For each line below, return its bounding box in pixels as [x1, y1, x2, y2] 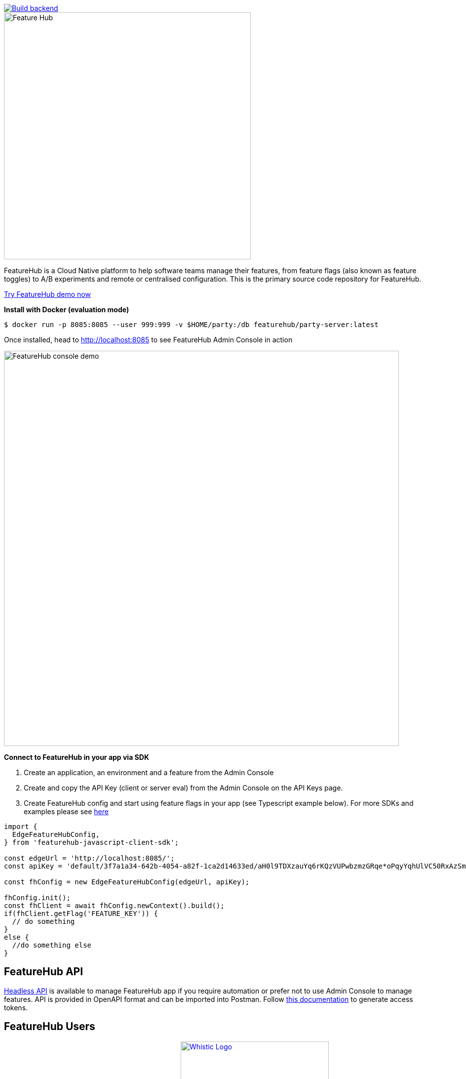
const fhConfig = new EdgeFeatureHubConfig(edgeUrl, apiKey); [4, 878, 250, 886]
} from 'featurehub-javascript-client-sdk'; [4, 838, 179, 846]
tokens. [4, 1003, 28, 1012]
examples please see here [24, 807, 109, 816]
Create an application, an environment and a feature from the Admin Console [24, 768, 274, 777]
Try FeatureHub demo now [4, 290, 91, 298]
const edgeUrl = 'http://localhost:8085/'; [4, 854, 175, 862]
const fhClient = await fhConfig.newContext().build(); [4, 902, 225, 910]
